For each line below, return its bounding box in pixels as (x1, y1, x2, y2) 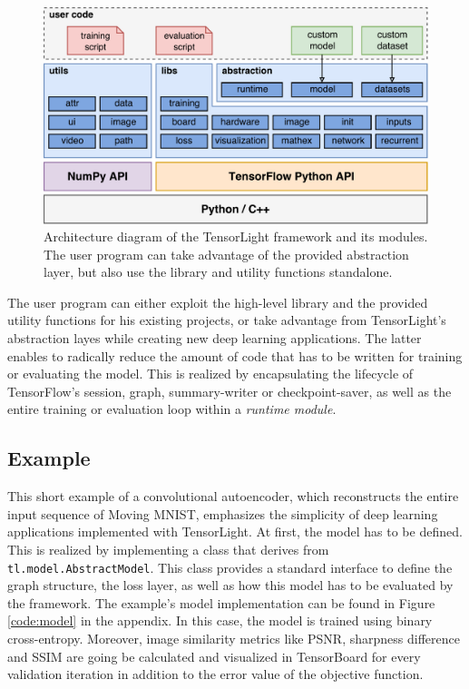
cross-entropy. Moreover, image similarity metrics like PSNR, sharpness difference (7, 629, 460, 648)
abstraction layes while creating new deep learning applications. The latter (7, 329, 422, 348)
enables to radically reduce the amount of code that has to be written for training (7, 346, 463, 365)
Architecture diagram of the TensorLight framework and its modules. (44, 227, 428, 246)
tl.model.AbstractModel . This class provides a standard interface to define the (7, 557, 453, 576)
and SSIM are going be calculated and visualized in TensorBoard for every (7, 646, 421, 665)
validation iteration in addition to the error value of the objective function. (7, 664, 424, 684)
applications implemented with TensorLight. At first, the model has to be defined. (7, 522, 463, 541)
